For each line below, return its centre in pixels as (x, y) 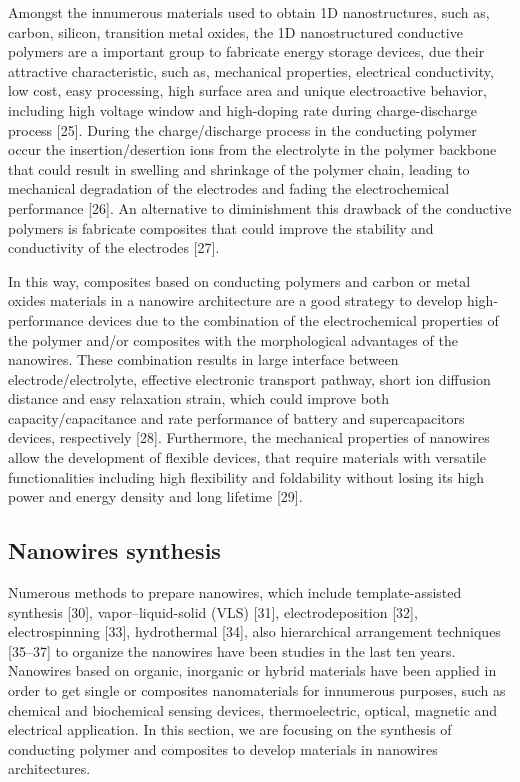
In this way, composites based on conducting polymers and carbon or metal (239, 280)
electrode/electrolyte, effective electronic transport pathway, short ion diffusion (249, 378)
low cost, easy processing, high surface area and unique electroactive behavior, (247, 90)
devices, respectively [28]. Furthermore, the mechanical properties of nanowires (249, 437)
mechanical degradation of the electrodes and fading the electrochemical (229, 188)
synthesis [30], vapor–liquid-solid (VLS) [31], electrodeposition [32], (213, 611)
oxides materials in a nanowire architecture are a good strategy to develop (235, 300)
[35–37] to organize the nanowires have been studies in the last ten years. (232, 650)
